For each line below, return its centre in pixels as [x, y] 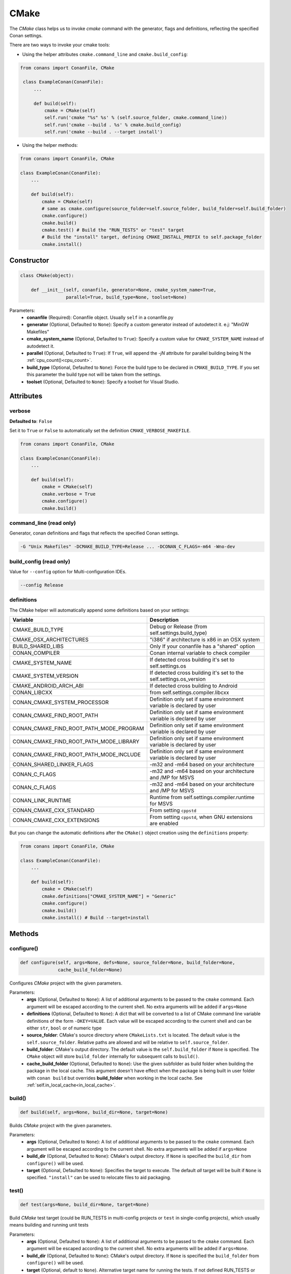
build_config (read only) [40, 562]
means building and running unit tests [49, 1225]
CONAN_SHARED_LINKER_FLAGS [53, 764]
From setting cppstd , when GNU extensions [201, 817]
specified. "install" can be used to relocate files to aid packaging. [99, 1178]
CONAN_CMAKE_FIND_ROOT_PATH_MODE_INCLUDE [77, 755]
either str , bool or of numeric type [64, 1028]
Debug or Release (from [178, 627]
